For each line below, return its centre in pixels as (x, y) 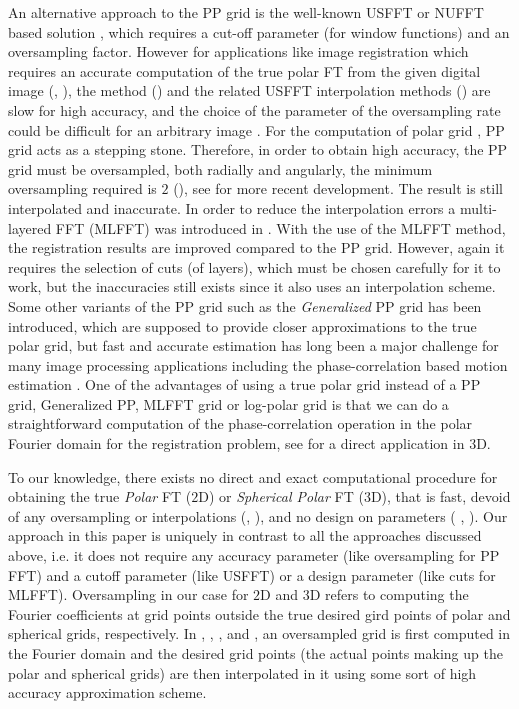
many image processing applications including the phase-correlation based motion (258, 364)
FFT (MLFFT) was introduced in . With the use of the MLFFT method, (280, 227)
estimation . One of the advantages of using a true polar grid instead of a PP (244, 384)
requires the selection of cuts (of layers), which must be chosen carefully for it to (254, 266)
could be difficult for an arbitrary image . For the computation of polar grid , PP (256, 129)
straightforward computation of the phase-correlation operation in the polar (240, 423)
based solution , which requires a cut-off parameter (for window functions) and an (259, 31)
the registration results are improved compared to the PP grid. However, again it (256, 247)
